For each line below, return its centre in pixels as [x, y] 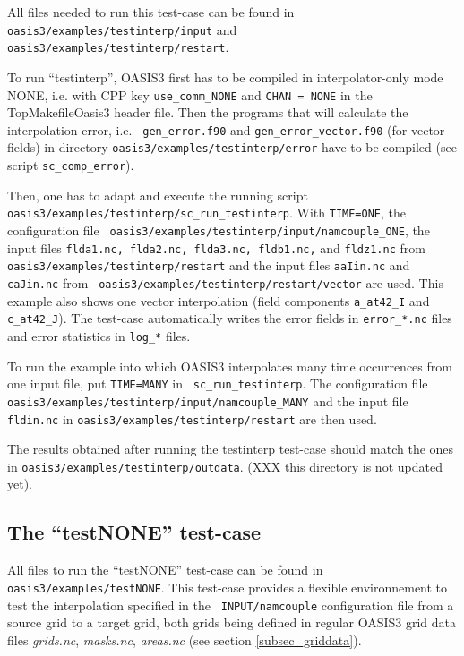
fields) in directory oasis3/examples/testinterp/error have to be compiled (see [232, 147]
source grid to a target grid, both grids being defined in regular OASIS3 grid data [232, 622]
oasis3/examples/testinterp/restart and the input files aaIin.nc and [209, 265]
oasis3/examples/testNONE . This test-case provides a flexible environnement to [228, 587]
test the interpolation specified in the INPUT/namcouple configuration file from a [231, 605]
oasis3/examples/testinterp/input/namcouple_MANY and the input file [208, 400]
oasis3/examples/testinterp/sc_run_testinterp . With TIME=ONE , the [207, 213]
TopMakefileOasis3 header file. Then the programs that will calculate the [208, 112]
